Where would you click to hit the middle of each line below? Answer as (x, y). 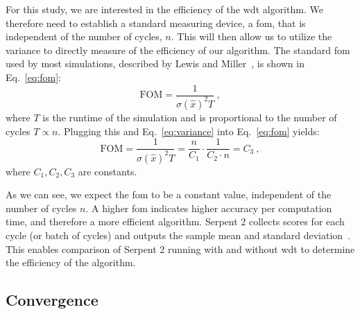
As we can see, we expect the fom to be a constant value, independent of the (169, 194)
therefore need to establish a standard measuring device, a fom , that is (156, 23)
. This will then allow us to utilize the (251, 36)
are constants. (108, 171)
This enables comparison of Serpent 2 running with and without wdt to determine (180, 248)
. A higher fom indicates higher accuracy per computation (209, 208)
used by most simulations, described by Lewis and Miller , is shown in (155, 63)
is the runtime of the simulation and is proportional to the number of (190, 117)
